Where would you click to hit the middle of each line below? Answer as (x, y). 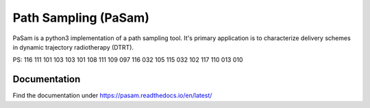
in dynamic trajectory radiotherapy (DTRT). (73, 47)
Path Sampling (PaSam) (81, 18)
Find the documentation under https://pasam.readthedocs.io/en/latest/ (112, 96)
